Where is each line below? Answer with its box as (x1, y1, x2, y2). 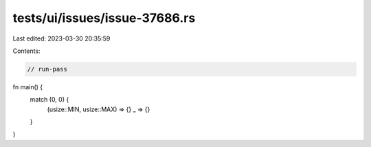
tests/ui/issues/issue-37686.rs (12, 10, 196, 25)
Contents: (12, 47, 41, 55)
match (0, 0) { (30, 95, 69, 104)
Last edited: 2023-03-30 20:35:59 (12, 34, 111, 43)
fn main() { (12, 82, 43, 91)
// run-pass (27, 65, 68, 73)
